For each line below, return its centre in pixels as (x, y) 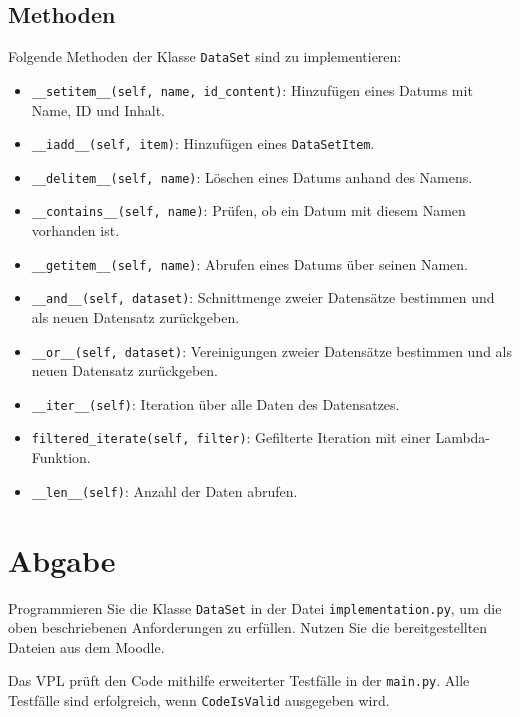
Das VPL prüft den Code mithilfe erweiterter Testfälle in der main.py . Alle (239, 680)
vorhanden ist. (75, 230)
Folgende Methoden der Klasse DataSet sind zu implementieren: (205, 56)
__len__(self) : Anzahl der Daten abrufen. (164, 490)
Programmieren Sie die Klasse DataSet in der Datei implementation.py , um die (255, 607)
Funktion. (61, 457)
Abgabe (62, 559)
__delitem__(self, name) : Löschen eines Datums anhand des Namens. (252, 176)
